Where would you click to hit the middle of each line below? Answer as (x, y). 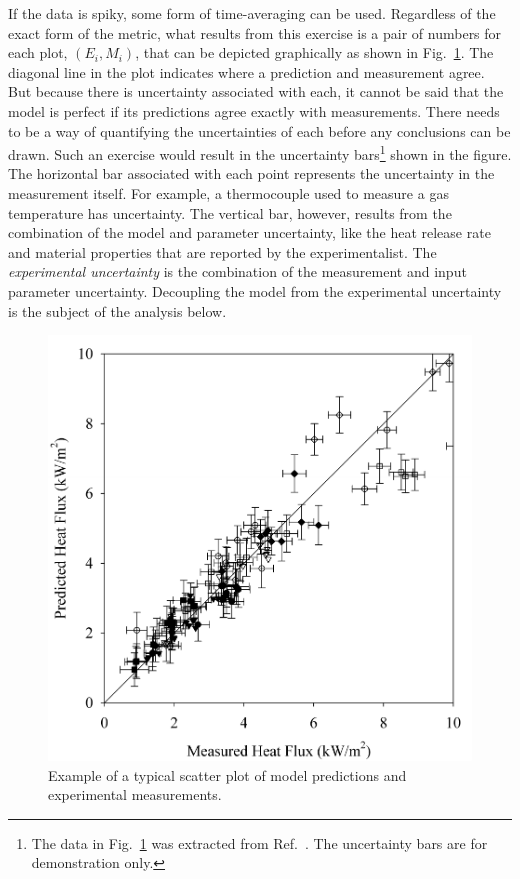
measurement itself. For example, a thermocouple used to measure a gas (228, 193)
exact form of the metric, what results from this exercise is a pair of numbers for (255, 32)
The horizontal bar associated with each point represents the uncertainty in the (251, 173)
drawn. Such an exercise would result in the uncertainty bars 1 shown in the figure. (260, 152)
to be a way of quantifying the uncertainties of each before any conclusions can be (259, 130)
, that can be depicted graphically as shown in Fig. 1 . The (314, 52)
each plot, (38, 52)
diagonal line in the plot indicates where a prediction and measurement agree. (246, 71)
